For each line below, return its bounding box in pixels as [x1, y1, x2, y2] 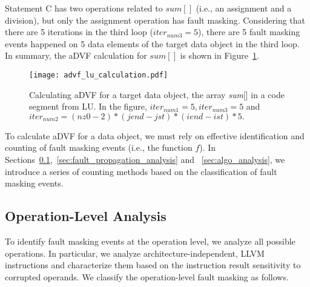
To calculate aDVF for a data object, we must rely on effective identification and [5, 129, 305, 142]
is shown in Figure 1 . [180, 49, 259, 62]
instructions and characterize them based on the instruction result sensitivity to [5, 259, 301, 271]
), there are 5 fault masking [198, 25, 300, 38]
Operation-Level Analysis [5, 206, 167, 225]
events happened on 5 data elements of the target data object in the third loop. [5, 37, 300, 50]
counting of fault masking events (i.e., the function [5, 141, 193, 154]
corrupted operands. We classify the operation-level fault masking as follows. [5, 270, 289, 283]
